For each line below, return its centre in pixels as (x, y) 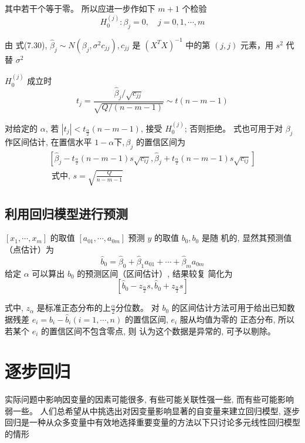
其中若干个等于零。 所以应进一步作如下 (80, 8)
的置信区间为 (160, 141)
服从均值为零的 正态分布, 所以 (237, 319)
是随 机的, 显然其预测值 (247, 238)
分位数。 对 (138, 308)
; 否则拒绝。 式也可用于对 (233, 128)
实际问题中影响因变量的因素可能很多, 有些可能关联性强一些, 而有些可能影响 (150, 399)
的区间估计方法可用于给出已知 (229, 308)
